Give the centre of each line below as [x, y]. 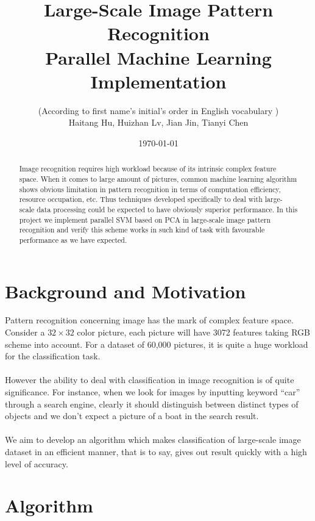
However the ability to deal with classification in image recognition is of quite [150, 380]
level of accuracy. [37, 463]
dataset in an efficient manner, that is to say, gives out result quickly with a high [156, 451]
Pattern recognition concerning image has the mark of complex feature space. [149, 320]
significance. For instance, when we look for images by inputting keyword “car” [153, 392]
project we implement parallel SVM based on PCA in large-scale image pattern [145, 219]
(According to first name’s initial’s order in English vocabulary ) [158, 110]
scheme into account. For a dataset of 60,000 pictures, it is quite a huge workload [157, 344]
